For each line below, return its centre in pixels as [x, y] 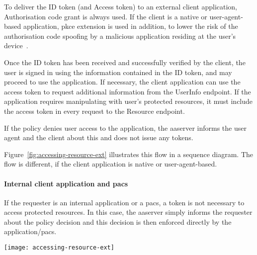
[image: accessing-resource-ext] [59, 248]
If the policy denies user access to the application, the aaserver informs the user [125, 127]
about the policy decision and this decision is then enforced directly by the [118, 221]
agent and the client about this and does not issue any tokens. [99, 137]
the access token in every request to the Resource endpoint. [94, 111]
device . [16, 45]
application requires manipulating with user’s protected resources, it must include [128, 101]
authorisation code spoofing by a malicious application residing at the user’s [120, 36]
